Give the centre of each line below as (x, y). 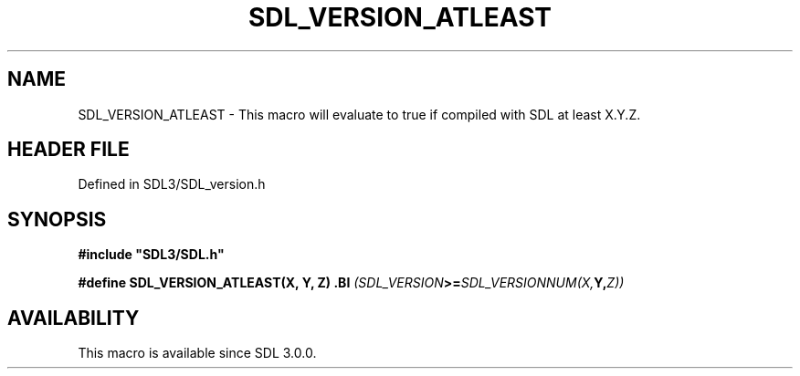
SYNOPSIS (57, 219)
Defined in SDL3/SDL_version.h (172, 184)
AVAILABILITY (74, 318)
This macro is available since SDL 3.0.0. (197, 353)
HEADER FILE (68, 150)
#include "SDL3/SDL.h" (151, 255)
